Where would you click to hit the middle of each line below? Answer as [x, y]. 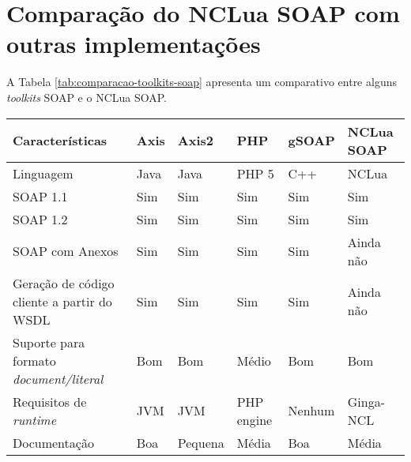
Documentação [53, 442]
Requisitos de [50, 401]
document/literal [58, 378]
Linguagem [43, 173]
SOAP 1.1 [40, 196]
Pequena [201, 442]
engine [255, 419]
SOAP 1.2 [40, 219]
